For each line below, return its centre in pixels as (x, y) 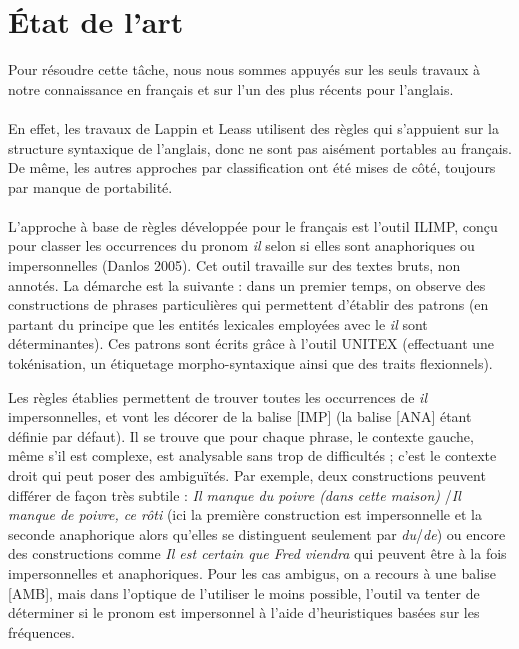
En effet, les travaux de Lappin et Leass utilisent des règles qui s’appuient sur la (253, 127)
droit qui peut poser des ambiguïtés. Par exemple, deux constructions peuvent (247, 475)
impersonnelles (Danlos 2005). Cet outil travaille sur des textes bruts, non (234, 265)
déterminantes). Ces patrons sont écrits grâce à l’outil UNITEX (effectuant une (251, 343)
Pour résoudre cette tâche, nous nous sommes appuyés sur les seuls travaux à (244, 69)
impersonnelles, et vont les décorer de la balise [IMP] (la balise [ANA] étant (240, 416)
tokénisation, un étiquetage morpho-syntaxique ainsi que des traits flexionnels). (250, 363)
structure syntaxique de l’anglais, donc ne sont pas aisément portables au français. (260, 147)
